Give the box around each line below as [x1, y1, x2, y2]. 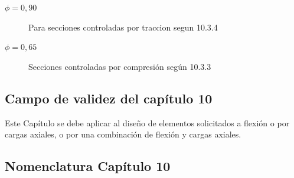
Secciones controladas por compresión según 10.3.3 [28, 60, 211, 72]
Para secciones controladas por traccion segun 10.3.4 [28, 21, 218, 33]
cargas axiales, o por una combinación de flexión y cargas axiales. [5, 128, 241, 140]
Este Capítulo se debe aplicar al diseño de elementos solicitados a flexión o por [5, 116, 290, 129]
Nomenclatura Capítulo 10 [5, 157, 171, 175]
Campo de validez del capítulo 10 [5, 89, 213, 107]
